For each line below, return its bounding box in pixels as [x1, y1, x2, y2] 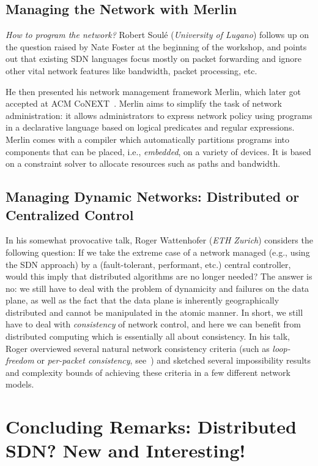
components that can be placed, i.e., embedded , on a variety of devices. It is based [6, 145, 311, 158]
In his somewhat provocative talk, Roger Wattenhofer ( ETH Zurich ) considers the [6, 234, 313, 246]
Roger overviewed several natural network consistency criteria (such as [6, 342, 270, 354]
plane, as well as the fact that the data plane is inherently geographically [6, 294, 279, 307]
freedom [6, 354, 34, 367]
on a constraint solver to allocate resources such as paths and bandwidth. [6, 157, 281, 170]
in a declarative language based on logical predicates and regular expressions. [6, 121, 295, 134]
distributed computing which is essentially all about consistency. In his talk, [6, 330, 290, 343]
